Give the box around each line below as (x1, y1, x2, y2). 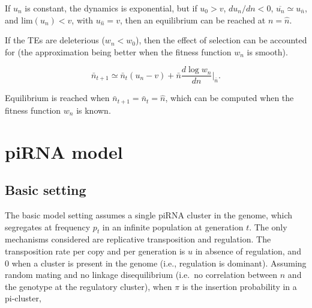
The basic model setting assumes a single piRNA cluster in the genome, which (5, 209, 293, 221)
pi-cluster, (5, 292, 41, 304)
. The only (249, 220, 287, 233)
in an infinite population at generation (102, 220, 244, 233)
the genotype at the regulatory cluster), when (5, 280, 172, 292)
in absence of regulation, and (195, 245, 301, 257)
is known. (76, 103, 111, 116)
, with (71, 13, 94, 26)
